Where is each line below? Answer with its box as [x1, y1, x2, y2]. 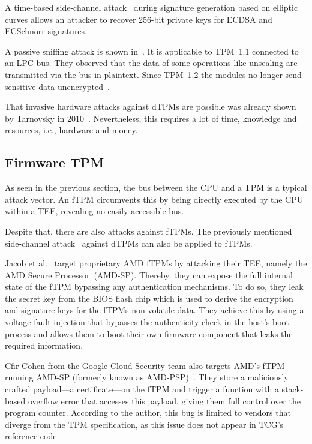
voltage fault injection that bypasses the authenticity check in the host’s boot [5, 316, 290, 328]
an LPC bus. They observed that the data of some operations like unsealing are [5, 56, 298, 69]
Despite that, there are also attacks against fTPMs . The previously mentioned [5, 224, 292, 237]
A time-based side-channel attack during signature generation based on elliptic [5, 1, 298, 13]
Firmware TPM [5, 153, 104, 172]
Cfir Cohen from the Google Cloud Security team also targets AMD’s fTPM [5, 359, 285, 371]
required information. [5, 339, 83, 352]
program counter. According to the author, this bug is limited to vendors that [5, 406, 291, 419]
